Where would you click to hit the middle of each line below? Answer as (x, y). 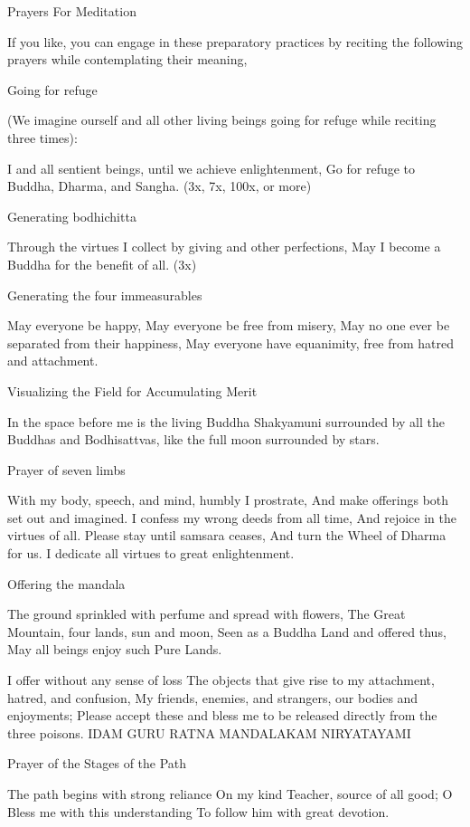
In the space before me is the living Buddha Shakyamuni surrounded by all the (226, 421)
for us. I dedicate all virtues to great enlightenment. (151, 553)
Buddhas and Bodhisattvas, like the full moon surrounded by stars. (193, 439)
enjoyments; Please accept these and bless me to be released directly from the (222, 715)
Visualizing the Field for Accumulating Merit (132, 390)
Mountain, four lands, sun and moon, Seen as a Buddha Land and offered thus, (227, 631)
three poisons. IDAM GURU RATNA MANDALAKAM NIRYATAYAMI (209, 732)
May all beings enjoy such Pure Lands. (115, 649)
